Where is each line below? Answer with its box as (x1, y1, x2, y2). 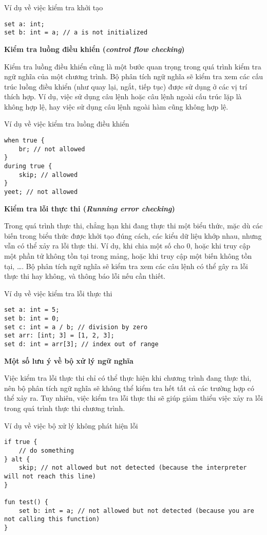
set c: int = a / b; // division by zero (4, 323, 148, 331)
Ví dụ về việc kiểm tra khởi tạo (4, 2, 103, 12)
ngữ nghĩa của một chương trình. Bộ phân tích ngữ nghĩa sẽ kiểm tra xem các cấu (4, 71, 263, 82)
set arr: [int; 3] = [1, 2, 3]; (4, 332, 115, 340)
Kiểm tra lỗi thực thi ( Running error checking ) (4, 203, 175, 213)
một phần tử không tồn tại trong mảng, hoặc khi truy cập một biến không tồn (4, 251, 252, 261)
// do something (18, 447, 74, 454)
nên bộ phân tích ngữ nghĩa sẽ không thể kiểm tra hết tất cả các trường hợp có (4, 382, 255, 393)
